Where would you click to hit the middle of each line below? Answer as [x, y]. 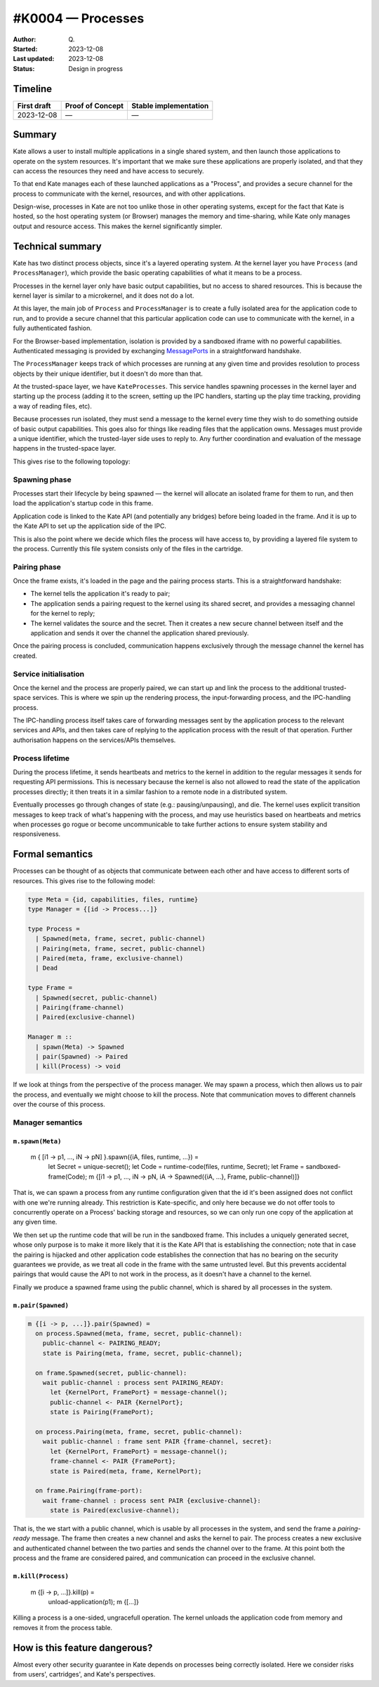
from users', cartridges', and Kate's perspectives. [84, 1674]
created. [25, 656]
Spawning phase [42, 479]
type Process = [54, 929]
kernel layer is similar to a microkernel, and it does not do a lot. [104, 296]
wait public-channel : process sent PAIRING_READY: [133, 1383]
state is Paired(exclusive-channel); [115, 1510]
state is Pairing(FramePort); [102, 1412]
